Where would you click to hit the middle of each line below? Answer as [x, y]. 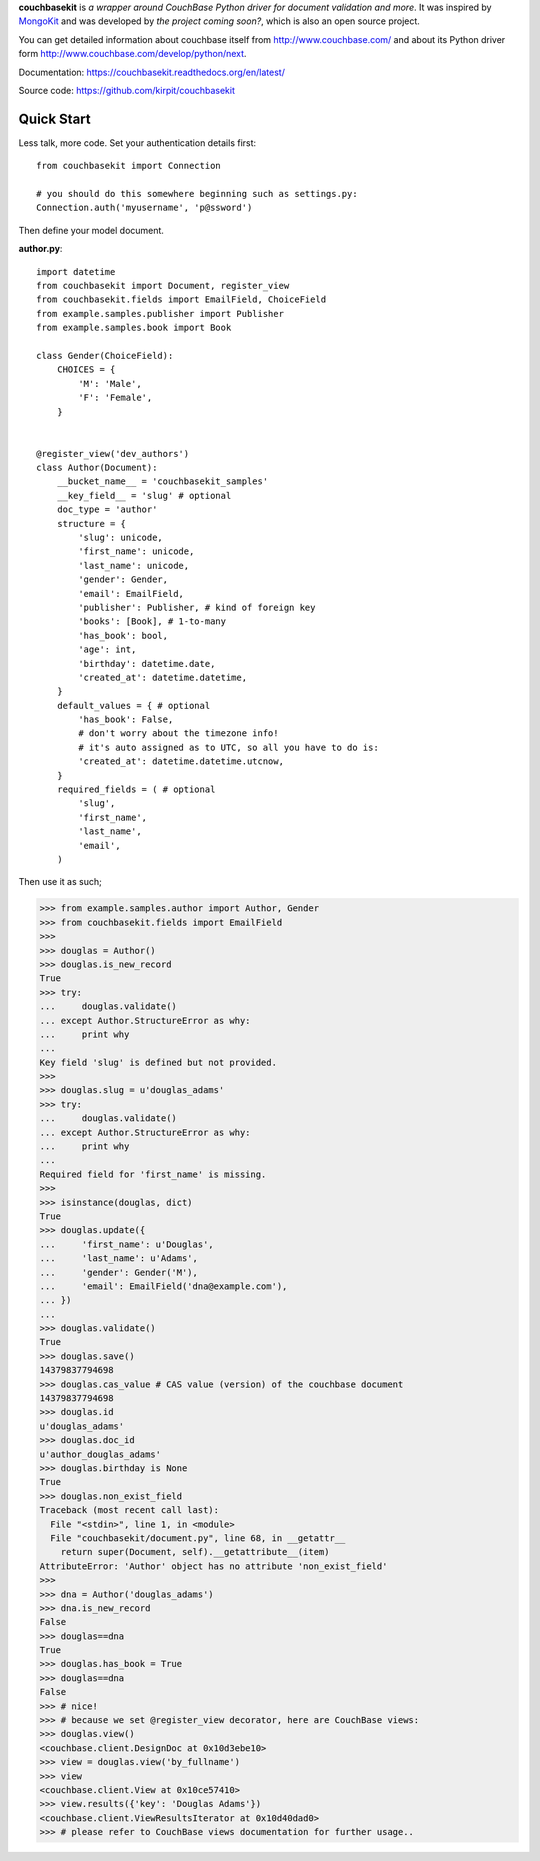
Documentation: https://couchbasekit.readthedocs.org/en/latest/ [151, 72]
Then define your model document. [91, 230]
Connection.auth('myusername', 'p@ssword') [144, 208]
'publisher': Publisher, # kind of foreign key [197, 607]
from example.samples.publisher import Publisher [160, 313]
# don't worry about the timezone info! [178, 733]
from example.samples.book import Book [134, 328]
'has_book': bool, [123, 635]
